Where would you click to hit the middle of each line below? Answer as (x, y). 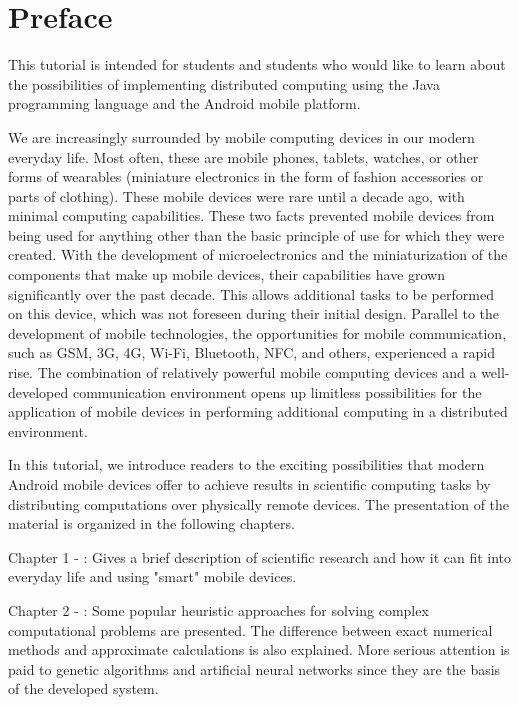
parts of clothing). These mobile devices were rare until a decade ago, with (236, 195)
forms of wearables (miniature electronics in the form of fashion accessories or (246, 176)
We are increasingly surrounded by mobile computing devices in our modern (241, 136)
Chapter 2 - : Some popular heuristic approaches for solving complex (218, 609)
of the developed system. (83, 688)
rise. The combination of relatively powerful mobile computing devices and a (242, 372)
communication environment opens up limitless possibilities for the (277, 391)
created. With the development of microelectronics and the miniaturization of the (258, 254)
